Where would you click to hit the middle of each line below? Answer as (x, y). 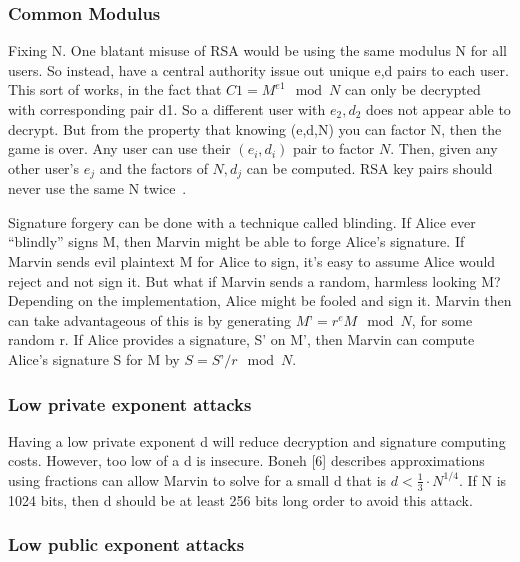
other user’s (44, 167)
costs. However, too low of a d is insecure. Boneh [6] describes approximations (246, 460)
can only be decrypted (413, 89)
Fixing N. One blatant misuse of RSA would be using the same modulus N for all (257, 50)
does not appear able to (438, 109)
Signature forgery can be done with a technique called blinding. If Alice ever (242, 221)
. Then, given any (444, 148)
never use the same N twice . (97, 188)
